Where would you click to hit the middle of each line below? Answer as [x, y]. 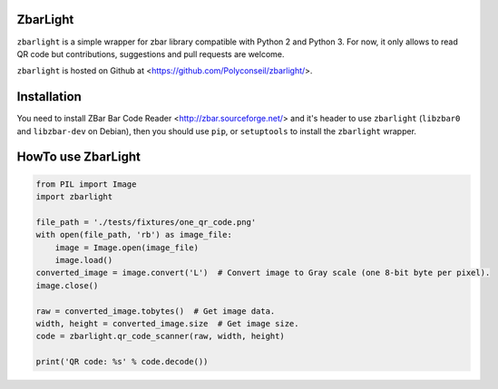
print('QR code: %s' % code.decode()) [122, 362]
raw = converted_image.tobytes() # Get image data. [156, 311]
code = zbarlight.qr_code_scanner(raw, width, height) [160, 336]
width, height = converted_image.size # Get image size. [167, 323]
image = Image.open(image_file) [127, 248]
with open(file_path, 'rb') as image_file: [134, 235]
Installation [49, 97]
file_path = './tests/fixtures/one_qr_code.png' [146, 222]
